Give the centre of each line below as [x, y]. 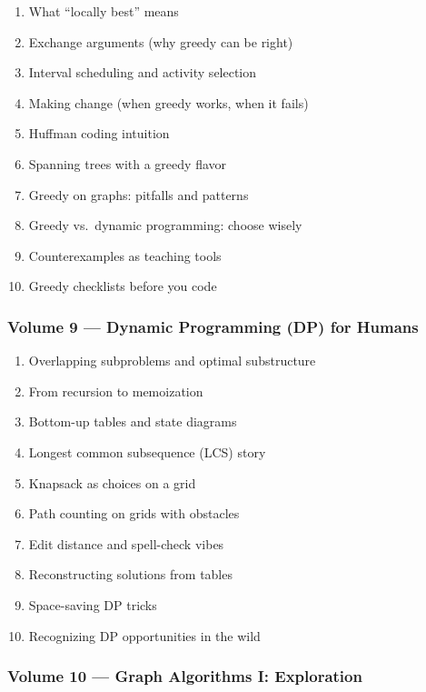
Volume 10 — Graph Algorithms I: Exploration [185, 676]
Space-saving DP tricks [93, 604]
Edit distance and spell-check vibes [126, 543]
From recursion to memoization [116, 391]
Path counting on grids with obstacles [134, 513]
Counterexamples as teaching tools [125, 255]
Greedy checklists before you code [123, 286]
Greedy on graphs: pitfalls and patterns [139, 194]
